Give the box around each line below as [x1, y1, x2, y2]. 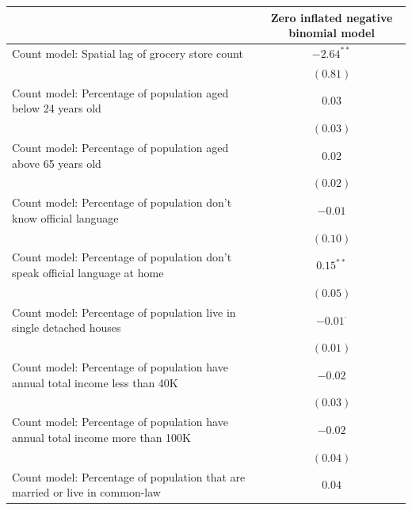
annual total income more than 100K [12, 428, 191, 445]
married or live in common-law [12, 484, 161, 500]
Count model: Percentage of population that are [12, 468, 246, 485]
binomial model [288, 25, 375, 41]
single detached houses [12, 319, 121, 336]
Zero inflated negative [270, 9, 393, 25]
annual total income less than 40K [12, 374, 178, 390]
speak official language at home [12, 265, 164, 281]
